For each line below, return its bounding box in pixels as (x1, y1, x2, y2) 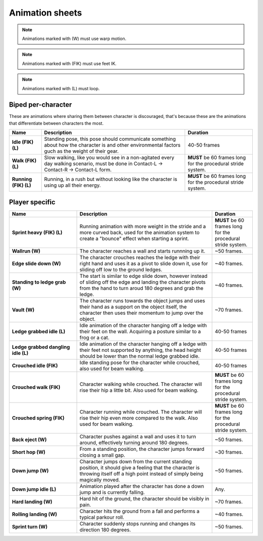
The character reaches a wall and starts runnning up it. (79, 248, 206, 254)
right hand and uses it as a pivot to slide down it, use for (79, 260, 208, 267)
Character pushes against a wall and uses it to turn (79, 433, 196, 440)
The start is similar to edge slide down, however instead (79, 272, 208, 279)
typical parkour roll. (79, 514, 124, 521)
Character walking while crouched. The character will (79, 381, 202, 387)
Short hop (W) (12, 448, 46, 455)
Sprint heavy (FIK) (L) (12, 229, 63, 236)
